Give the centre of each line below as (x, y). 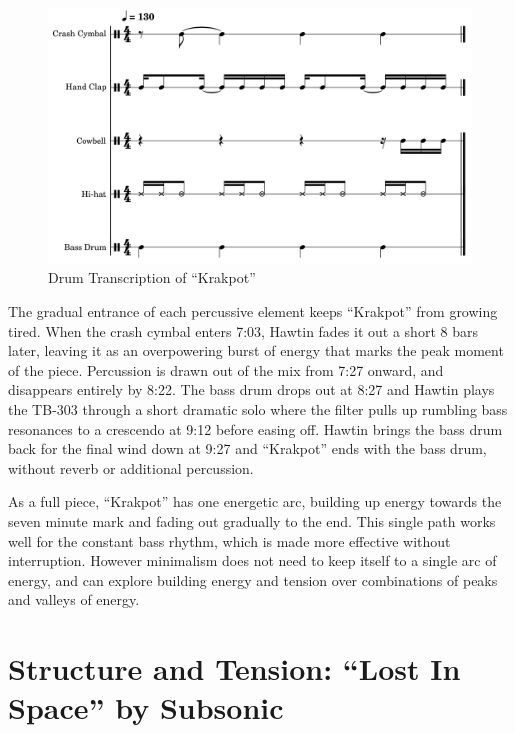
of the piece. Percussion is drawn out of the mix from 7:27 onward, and (226, 369)
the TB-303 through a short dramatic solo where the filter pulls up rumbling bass (258, 409)
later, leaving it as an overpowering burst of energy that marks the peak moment (256, 350)
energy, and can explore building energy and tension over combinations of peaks (253, 579)
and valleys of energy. (74, 599)
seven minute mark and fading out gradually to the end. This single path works (252, 521)
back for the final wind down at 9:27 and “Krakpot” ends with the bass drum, (247, 448)
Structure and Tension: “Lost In (234, 668)
